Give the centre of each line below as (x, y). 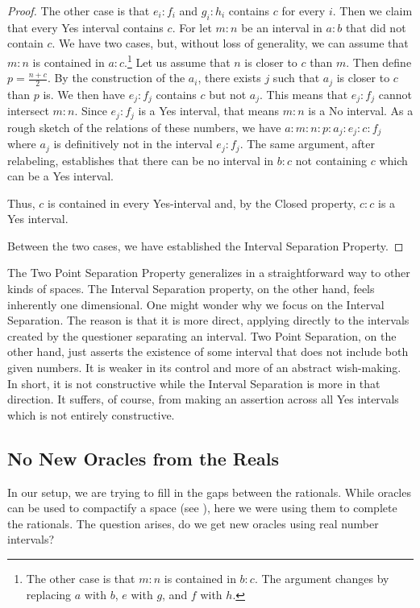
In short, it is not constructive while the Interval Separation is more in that (194, 383)
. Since (91, 111)
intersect (28, 111)
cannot (395, 94)
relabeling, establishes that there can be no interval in (141, 160)
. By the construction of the (116, 78)
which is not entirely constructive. (91, 414)
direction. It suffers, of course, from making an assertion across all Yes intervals (203, 399)
